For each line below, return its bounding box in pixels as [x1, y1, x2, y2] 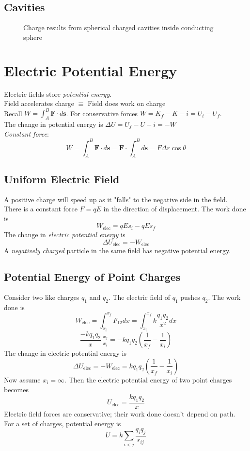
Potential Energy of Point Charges [4, 269, 181, 284]
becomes [4, 384, 29, 394]
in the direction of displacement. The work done [103, 204, 246, 214]
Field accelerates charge [4, 98, 74, 108]
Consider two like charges [4, 292, 79, 302]
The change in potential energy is [4, 119, 103, 129]
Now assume [4, 374, 41, 384]
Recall [4, 108, 22, 118]
